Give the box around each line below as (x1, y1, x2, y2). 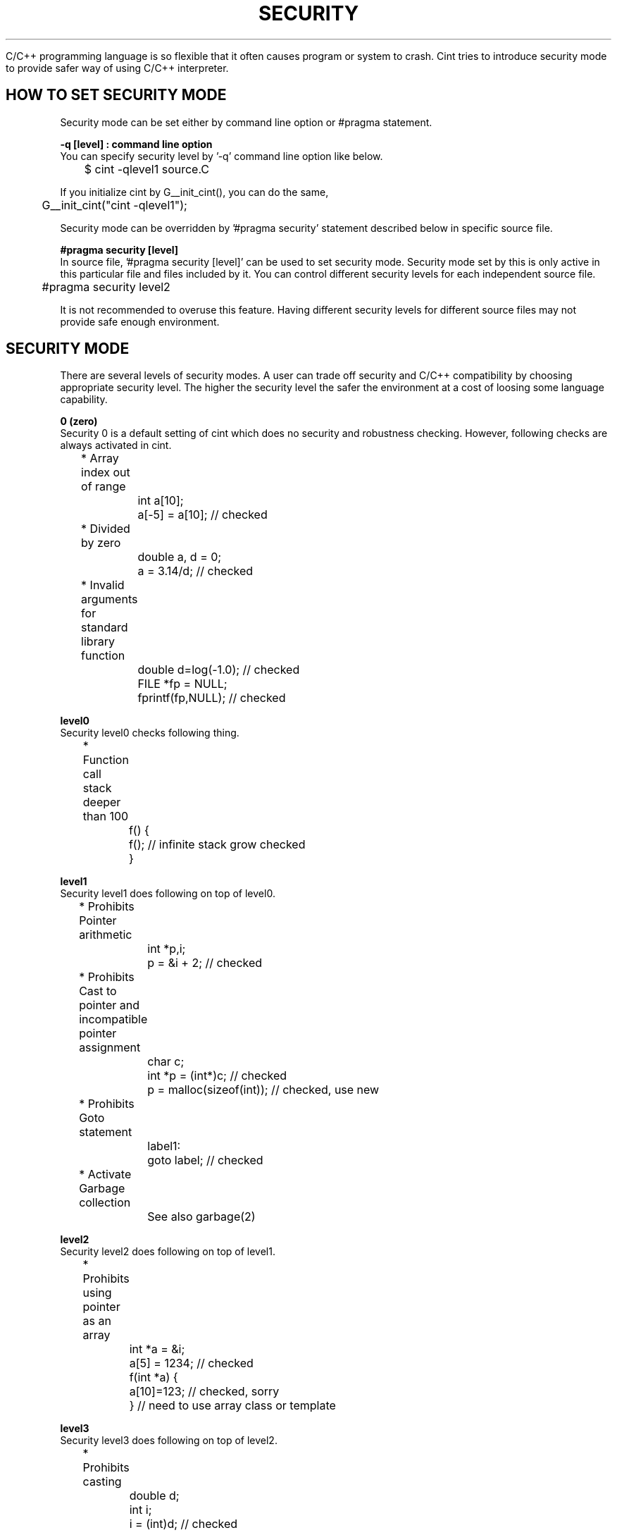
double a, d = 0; (137, 550, 222, 565)
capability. (60, 393, 108, 406)
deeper (82, 795, 121, 810)
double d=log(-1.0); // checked (137, 662, 300, 677)
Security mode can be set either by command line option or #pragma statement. (60, 116, 432, 128)
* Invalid (81, 578, 125, 593)
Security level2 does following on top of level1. (60, 1245, 275, 1258)
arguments (81, 592, 138, 607)
